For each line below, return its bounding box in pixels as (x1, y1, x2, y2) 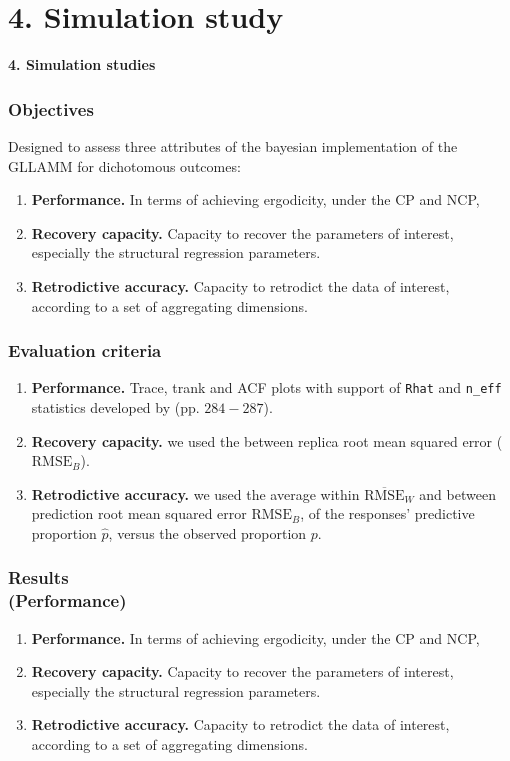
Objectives (8, 96, 94, 121)
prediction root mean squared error (31, 503, 247, 524)
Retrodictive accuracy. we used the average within (31, 483, 360, 504)
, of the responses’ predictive (300, 503, 475, 524)
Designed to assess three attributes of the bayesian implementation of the (8, 135, 458, 156)
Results (8, 565, 69, 590)
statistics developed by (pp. (31, 396, 200, 417)
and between (419, 483, 496, 504)
